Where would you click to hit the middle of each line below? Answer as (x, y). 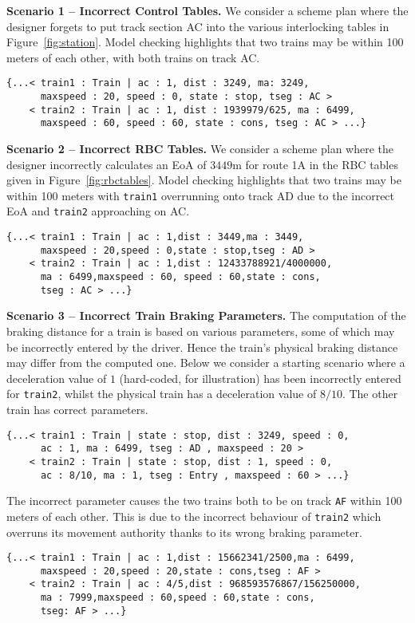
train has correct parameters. (77, 409)
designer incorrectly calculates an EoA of (107, 164)
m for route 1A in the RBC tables (315, 164)
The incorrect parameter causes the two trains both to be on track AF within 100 (204, 501)
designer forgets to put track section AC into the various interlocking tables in (198, 26)
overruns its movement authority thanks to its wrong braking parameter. (184, 532)
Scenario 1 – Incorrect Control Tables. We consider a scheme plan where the (207, 10)
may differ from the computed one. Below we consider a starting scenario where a (206, 363)
